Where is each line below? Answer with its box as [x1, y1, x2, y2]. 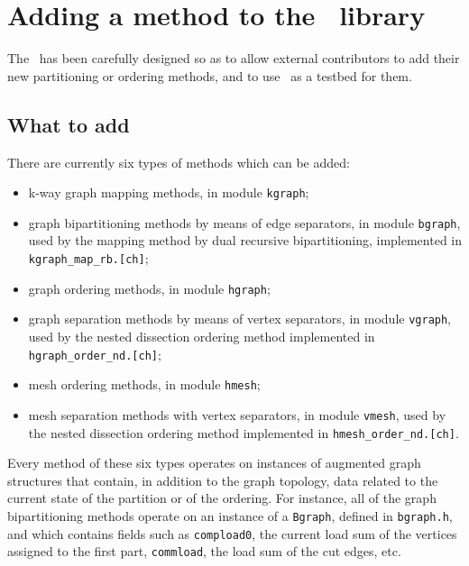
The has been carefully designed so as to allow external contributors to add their [7, 49, 460, 68]
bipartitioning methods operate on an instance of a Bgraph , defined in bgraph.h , [7, 506, 453, 525]
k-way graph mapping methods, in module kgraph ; [28, 183, 309, 202]
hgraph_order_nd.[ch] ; [28, 344, 161, 363]
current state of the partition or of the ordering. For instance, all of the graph [7, 488, 437, 507]
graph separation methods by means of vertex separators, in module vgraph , [28, 309, 452, 328]
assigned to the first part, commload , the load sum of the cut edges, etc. [7, 542, 401, 561]
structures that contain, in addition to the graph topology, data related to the [7, 470, 438, 489]
